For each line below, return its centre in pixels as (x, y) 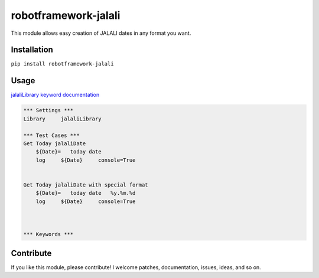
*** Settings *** (48, 110)
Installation (32, 50)
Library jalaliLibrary (62, 119)
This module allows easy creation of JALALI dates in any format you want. (101, 33)
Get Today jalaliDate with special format (86, 185)
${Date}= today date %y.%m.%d (86, 193)
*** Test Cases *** (51, 135)
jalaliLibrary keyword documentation (55, 95)
